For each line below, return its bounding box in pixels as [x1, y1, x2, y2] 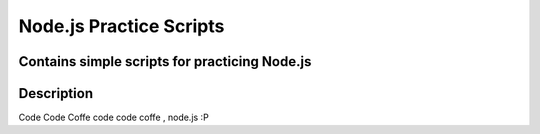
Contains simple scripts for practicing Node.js [18, 53, 312, 70]
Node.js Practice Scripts [18, 15, 225, 37]
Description [18, 85, 94, 102]
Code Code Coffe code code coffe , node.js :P [18, 111, 209, 124]
